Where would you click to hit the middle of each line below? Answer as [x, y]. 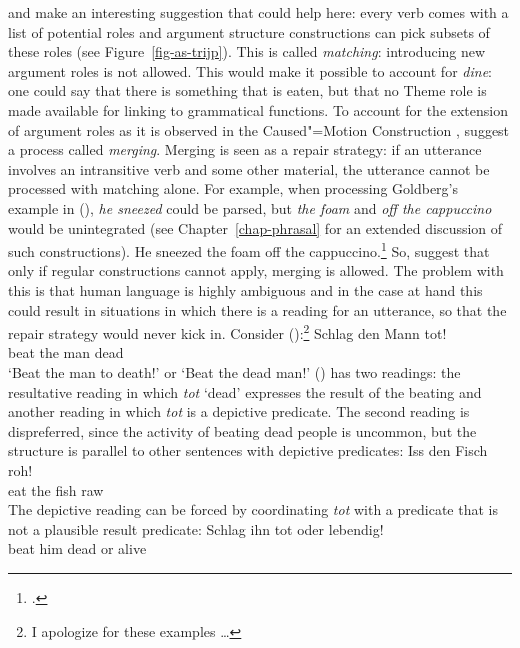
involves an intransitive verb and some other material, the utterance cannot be [249, 168]
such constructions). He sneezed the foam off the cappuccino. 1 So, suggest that [249, 249]
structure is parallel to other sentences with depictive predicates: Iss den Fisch [248, 450]
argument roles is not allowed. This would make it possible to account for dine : [250, 70]
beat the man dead [66, 352]
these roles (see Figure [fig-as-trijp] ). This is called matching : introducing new [247, 51]
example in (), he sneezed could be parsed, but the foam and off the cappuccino [250, 207]
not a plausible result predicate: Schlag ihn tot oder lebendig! [196, 528]
